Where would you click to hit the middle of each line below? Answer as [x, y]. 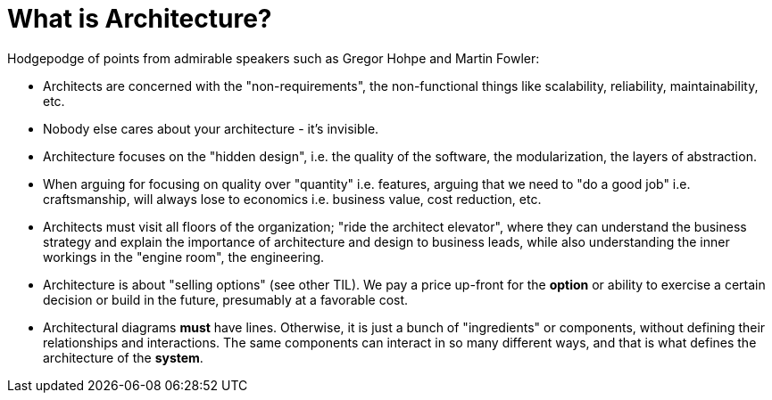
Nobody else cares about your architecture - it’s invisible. [211, 128]
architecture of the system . [123, 357]
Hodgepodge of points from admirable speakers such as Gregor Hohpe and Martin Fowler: [274, 58]
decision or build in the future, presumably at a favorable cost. [226, 299]
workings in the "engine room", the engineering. [184, 257]
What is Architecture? [140, 19]
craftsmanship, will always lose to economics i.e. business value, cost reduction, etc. [292, 199]
